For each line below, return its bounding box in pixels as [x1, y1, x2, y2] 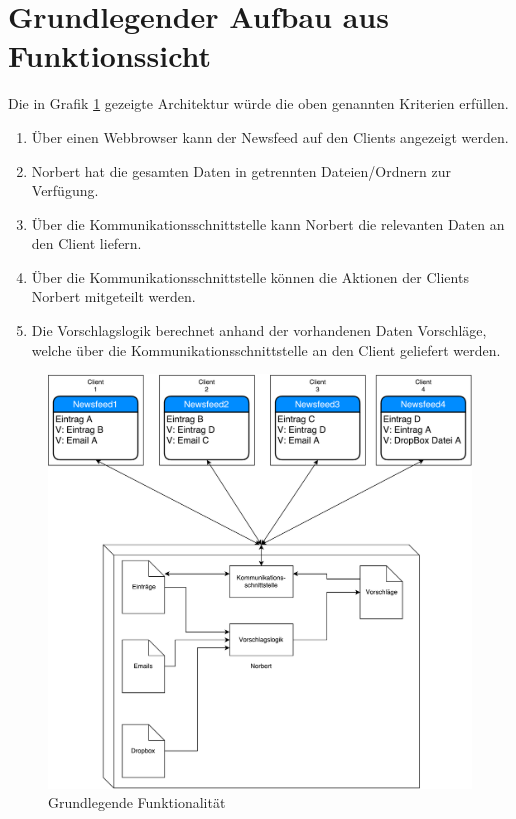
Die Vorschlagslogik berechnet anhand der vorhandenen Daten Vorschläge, [31, 320, 487, 341]
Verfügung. [31, 180, 99, 201]
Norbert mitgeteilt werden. [31, 286, 196, 307]
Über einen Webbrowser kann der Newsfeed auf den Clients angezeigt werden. [31, 126, 509, 147]
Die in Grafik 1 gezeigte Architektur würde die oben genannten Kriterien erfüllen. [8, 93, 509, 114]
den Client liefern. [31, 233, 142, 254]
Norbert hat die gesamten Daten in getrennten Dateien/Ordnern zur [31, 160, 451, 181]
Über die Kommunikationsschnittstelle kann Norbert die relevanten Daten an [31, 213, 505, 234]
